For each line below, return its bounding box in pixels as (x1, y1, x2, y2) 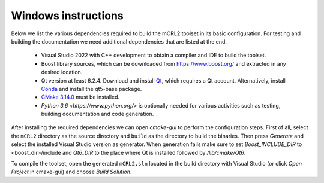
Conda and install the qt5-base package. (41, 85, 142, 92)
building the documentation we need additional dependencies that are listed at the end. (11, 38, 227, 45)
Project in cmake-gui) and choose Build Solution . (11, 168, 132, 176)
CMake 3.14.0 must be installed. (41, 93, 120, 101)
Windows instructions (11, 9, 124, 22)
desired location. (41, 69, 83, 76)
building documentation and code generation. (41, 111, 154, 118)
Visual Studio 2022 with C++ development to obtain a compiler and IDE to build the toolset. (41, 51, 266, 59)
